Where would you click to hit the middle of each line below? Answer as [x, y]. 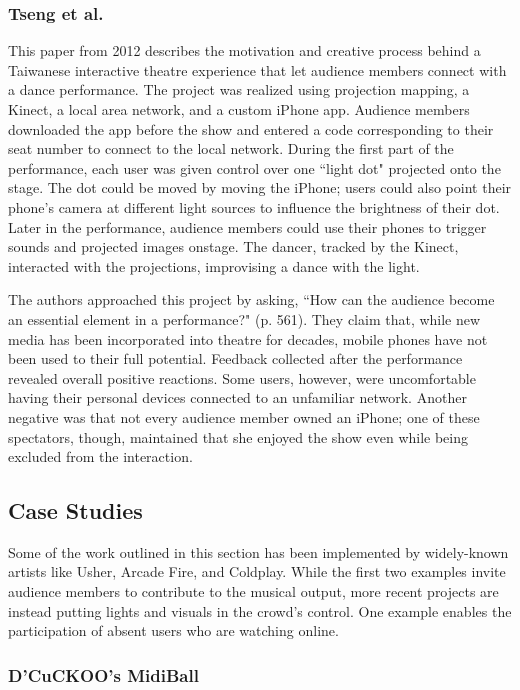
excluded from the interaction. [100, 456]
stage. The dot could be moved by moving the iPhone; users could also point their [260, 187]
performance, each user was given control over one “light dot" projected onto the [254, 167]
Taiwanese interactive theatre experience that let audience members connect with [257, 69]
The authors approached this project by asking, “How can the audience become [251, 299]
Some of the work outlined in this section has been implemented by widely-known [258, 551]
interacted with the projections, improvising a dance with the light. [214, 265]
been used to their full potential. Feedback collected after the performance [235, 358]
